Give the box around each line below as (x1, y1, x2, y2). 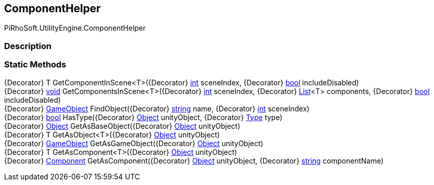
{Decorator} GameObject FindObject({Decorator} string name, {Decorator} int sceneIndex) (4, 104, 309, 113)
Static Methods (4, 59, 66, 70)
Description (4, 40, 52, 51)
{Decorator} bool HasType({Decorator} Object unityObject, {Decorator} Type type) (4, 112, 283, 122)
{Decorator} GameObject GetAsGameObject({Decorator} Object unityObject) (4, 138, 263, 148)
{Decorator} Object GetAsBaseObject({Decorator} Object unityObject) (4, 121, 240, 130)
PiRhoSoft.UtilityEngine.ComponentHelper (4, 24, 146, 33)
